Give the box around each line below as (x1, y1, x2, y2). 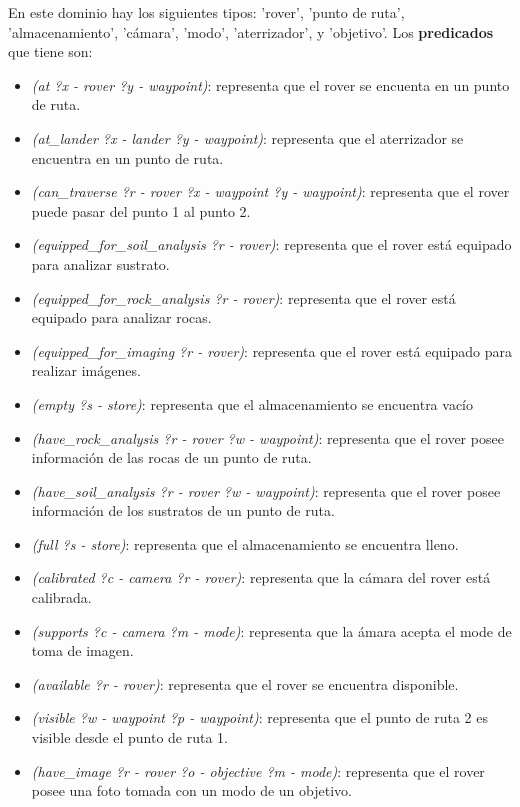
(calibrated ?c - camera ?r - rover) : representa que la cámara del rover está (31, 567, 491, 588)
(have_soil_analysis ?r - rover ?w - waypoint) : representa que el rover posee (31, 480, 501, 501)
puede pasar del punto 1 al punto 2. (31, 200, 251, 221)
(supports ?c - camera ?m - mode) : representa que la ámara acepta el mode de (31, 620, 512, 641)
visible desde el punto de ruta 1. (31, 727, 228, 748)
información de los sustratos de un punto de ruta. (31, 500, 335, 521)
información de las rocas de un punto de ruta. (31, 447, 312, 468)
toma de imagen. (31, 640, 134, 661)
